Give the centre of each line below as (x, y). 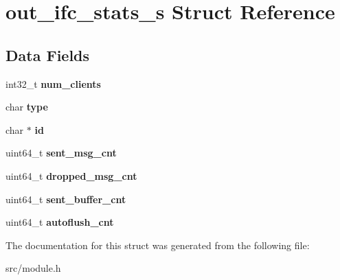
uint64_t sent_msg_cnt (61, 153)
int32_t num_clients (53, 83)
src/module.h (33, 268)
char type (27, 107)
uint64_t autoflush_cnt (60, 222)
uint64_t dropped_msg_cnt (71, 175)
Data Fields (48, 55)
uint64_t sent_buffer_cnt (66, 199)
